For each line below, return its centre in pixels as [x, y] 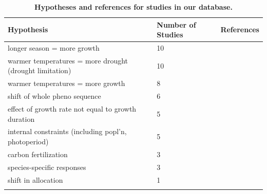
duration [21, 118]
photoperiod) [28, 142]
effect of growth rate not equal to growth [72, 109]
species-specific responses [47, 167]
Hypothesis [28, 29]
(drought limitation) [40, 70]
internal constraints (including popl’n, [67, 131]
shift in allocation [35, 179]
